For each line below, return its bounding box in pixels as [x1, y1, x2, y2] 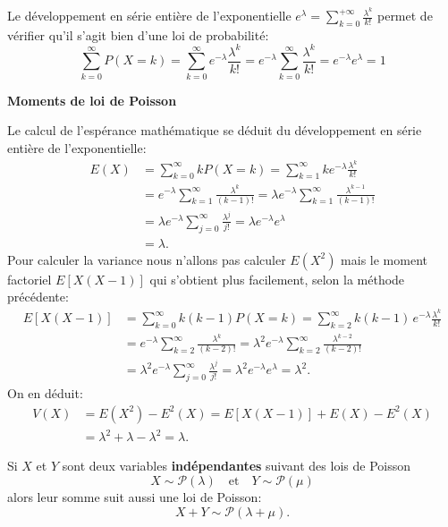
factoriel [7, 269, 52, 288]
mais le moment [341, 250, 427, 268]
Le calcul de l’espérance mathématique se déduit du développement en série [7, 121, 422, 140]
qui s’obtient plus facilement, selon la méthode [149, 269, 405, 288]
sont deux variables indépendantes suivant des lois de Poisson [62, 456, 410, 475]
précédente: [7, 287, 69, 306]
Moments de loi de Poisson [7, 90, 177, 109]
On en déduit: [7, 384, 83, 403]
